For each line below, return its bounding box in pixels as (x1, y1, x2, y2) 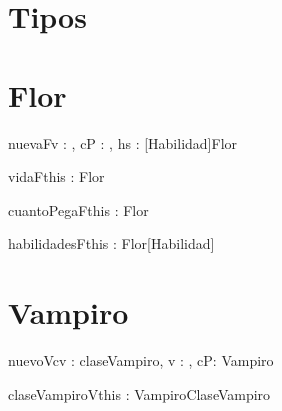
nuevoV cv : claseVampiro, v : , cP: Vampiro (8, 350, 274, 370)
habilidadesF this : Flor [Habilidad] (8, 233, 215, 254)
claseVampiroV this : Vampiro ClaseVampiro (8, 383, 271, 404)
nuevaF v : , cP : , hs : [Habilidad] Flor (8, 132, 238, 153)
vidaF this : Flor (8, 166, 105, 187)
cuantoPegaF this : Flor (8, 199, 149, 220)
